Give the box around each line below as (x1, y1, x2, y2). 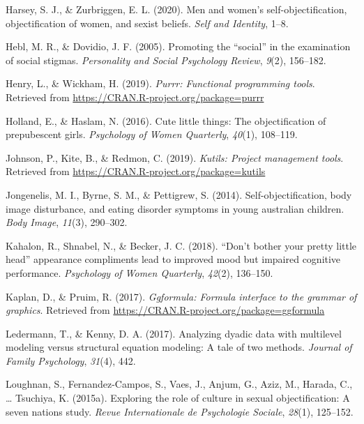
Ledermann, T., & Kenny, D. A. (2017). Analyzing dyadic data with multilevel (6, 326, 342, 340)
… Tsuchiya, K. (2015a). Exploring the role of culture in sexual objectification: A (6, 391, 350, 405)
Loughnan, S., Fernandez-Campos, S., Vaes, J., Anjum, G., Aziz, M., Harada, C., (6, 377, 353, 391)
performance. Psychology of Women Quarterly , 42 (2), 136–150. (6, 265, 273, 280)
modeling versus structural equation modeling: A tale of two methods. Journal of (6, 340, 352, 354)
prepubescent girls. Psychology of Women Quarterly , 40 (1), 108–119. (6, 127, 298, 142)
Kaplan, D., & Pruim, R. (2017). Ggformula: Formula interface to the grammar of (6, 289, 357, 303)
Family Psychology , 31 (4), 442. (6, 353, 136, 368)
